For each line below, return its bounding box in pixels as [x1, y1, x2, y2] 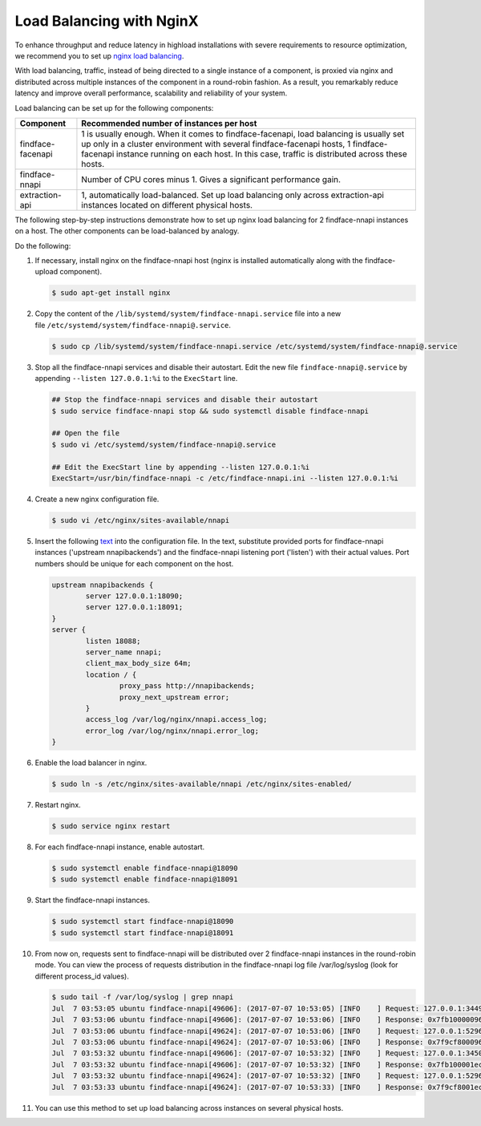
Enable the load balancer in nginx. [34, 758, 148, 768]
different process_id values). [34, 971, 130, 981]
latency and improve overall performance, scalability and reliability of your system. [14, 88, 288, 98]
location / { [85, 670, 137, 679]
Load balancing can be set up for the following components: [14, 103, 214, 112]
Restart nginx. [34, 800, 82, 810]
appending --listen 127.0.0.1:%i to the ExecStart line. [34, 374, 238, 383]
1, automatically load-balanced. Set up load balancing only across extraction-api [81, 189, 385, 200]
